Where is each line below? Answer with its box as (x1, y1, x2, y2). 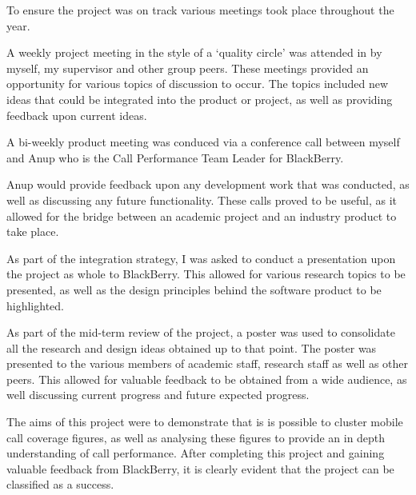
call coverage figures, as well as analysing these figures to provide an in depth (6, 429, 386, 445)
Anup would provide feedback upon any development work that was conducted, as (6, 176, 410, 193)
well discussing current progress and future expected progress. (6, 386, 310, 403)
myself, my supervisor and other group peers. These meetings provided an (6, 59, 369, 76)
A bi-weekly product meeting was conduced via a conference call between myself (6, 134, 400, 150)
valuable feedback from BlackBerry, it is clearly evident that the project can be (6, 460, 394, 477)
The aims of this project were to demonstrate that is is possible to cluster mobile (6, 413, 403, 430)
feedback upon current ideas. (6, 106, 147, 123)
